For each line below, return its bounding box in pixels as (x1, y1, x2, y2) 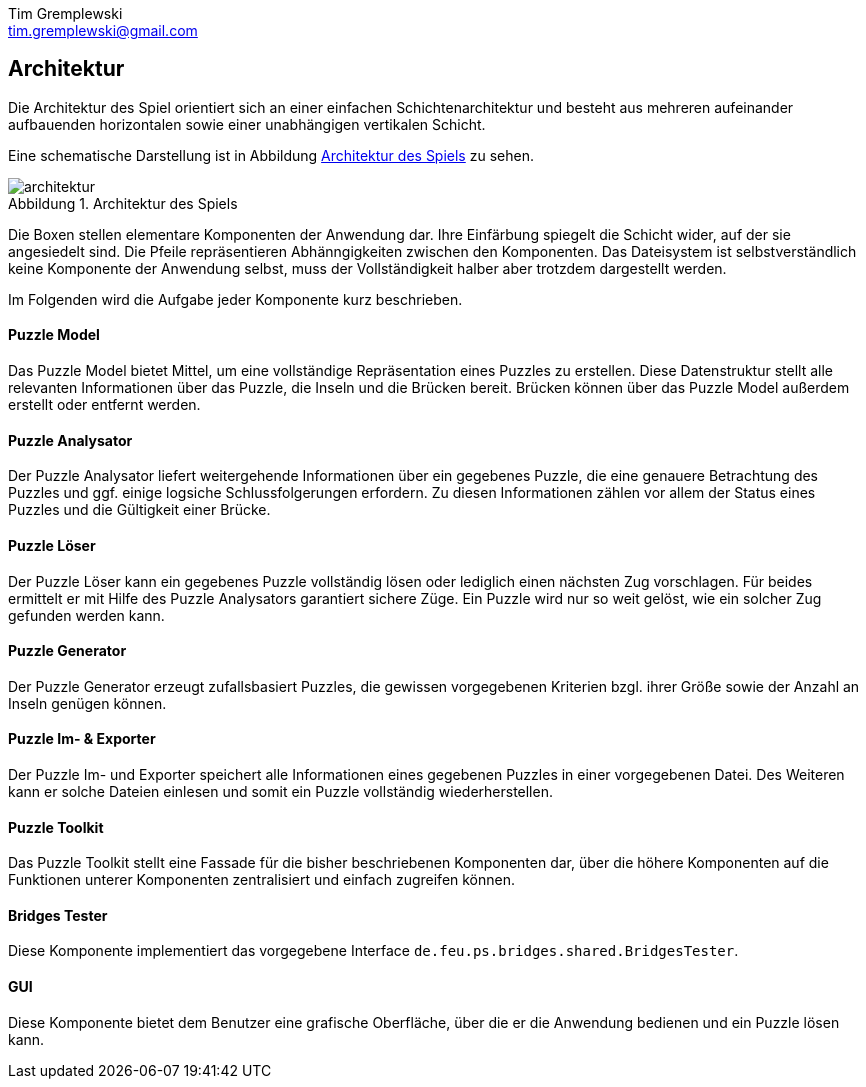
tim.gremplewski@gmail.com (8, 22, 198, 39)
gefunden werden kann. (8, 606, 165, 624)
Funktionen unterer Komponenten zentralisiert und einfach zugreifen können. (8, 871, 516, 889)
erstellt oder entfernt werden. (8, 396, 201, 414)
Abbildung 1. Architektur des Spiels (8, 194, 238, 212)
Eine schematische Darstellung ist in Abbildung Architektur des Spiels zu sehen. (8, 146, 534, 164)
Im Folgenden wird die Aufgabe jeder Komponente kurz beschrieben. (8, 290, 463, 308)
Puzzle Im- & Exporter (8, 730, 156, 748)
